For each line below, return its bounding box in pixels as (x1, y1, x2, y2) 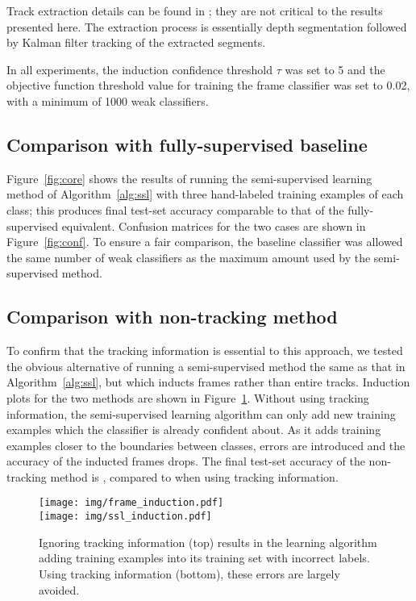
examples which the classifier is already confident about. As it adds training (6, 421, 381, 438)
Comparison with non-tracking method (6, 304, 338, 329)
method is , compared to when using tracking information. (50, 468, 339, 485)
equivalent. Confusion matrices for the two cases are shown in (61, 217, 366, 234)
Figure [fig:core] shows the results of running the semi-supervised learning (6, 169, 372, 186)
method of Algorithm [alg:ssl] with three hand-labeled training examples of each (6, 186, 404, 202)
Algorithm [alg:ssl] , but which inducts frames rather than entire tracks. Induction (6, 374, 410, 390)
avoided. (39, 581, 80, 598)
